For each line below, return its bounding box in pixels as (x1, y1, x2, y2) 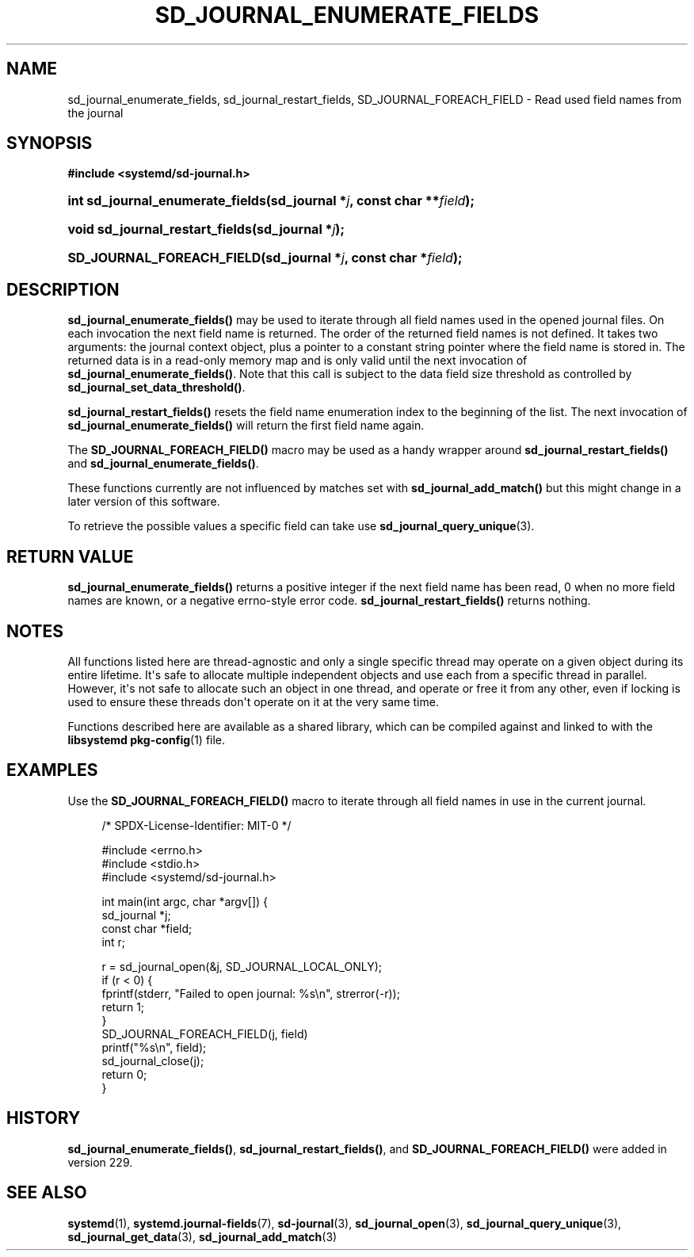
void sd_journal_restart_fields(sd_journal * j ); (67, 221, 345, 238)
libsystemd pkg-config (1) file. (67, 732, 226, 747)
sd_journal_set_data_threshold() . (67, 380, 246, 395)
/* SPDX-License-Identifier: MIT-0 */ (101, 818, 292, 832)
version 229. (67, 1155, 133, 1169)
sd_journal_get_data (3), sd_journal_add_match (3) (67, 1229, 337, 1244)
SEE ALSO (6, 1182, 87, 1203)
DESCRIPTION (6, 279, 120, 300)
